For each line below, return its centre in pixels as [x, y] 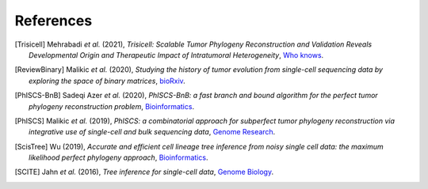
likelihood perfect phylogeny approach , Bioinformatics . [118, 157]
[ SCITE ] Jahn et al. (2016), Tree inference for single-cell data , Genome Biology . [144, 172]
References [53, 21]
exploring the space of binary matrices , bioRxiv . [107, 81]
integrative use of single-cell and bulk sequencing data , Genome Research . [152, 132]
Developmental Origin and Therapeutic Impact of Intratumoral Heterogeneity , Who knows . [176, 55]
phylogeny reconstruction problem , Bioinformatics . [111, 106]
